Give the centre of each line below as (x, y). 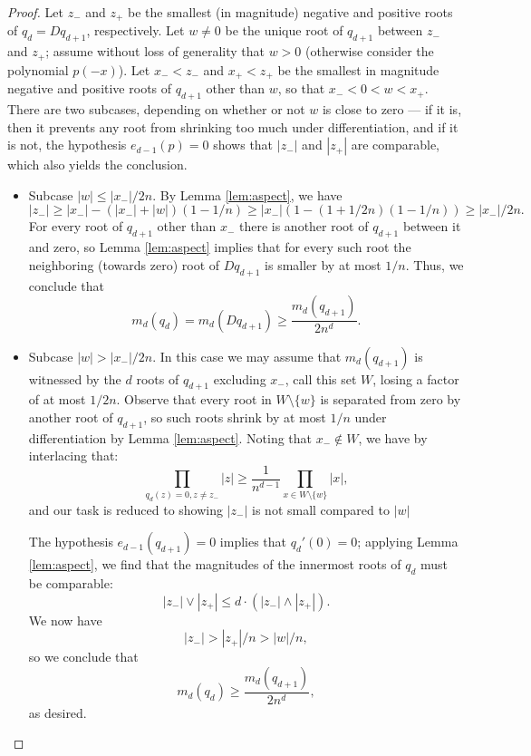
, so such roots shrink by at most (235, 417)
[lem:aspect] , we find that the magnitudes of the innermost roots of (215, 564)
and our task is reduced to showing (126, 509)
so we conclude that (83, 657)
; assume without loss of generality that (155, 51)
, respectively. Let (135, 30)
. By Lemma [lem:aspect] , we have (247, 194)
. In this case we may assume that (247, 356)
